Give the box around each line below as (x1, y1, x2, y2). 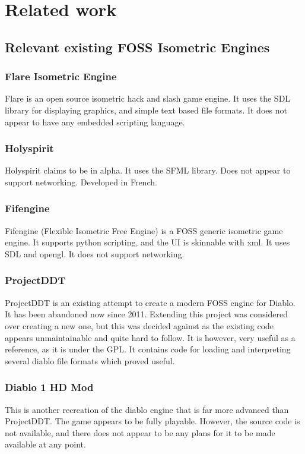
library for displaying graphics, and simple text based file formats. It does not (5, 103, 287, 116)
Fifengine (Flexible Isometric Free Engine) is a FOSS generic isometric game (5, 224, 283, 237)
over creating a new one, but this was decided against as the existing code (5, 319, 274, 332)
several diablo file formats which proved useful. (5, 354, 175, 367)
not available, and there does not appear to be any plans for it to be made (5, 426, 275, 439)
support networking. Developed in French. (5, 175, 157, 188)
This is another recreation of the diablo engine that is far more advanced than (5, 403, 289, 415)
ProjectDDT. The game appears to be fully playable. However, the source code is (5, 415, 300, 427)
